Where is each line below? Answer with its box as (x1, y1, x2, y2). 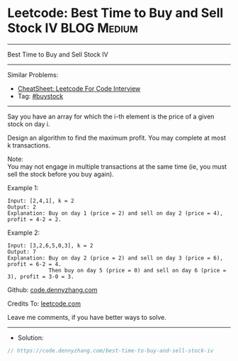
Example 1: (7, 183, 39, 192)
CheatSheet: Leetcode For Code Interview (17, 84, 141, 93)
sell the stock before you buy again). (7, 170, 115, 178)
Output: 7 (7, 248, 37, 255)
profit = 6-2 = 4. (7, 260, 62, 267)
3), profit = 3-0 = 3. (7, 273, 74, 280)
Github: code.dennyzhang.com (7, 285, 98, 294)
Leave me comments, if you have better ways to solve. (7, 313, 166, 321)
